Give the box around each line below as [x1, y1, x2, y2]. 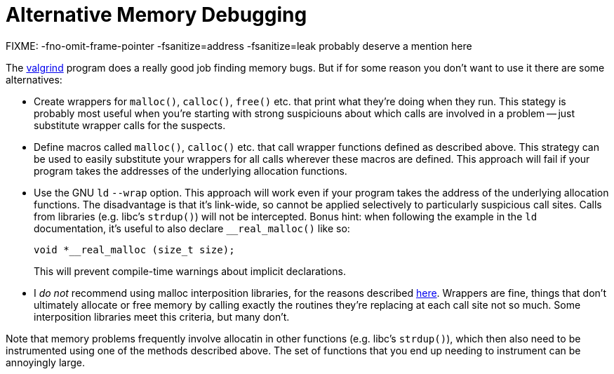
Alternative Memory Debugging [6, 3, 307, 27]
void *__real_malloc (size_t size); [34, 243, 235, 255]
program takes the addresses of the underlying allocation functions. [34, 164, 347, 177]
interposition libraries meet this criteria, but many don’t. [34, 310, 290, 323]
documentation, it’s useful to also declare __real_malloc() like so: [34, 222, 350, 234]
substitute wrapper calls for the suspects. [34, 119, 226, 131]
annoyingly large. [6, 356, 85, 368]
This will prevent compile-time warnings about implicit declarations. [34, 265, 346, 277]
